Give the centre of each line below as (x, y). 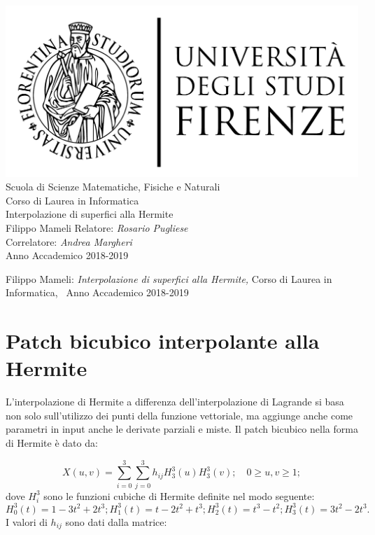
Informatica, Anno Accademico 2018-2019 (97, 292)
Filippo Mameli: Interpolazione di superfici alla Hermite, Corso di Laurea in (169, 278)
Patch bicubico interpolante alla (163, 341)
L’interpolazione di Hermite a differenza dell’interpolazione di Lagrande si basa (175, 402)
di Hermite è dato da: (52, 443)
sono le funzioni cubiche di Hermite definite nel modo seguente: (179, 495)
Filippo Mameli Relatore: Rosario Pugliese (97, 227)
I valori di (27, 521)
